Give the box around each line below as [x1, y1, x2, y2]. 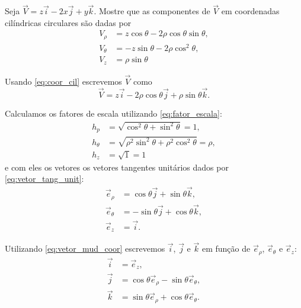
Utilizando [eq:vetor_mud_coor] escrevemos [5, 242, 165, 255]
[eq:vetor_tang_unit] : [5, 172, 84, 185]
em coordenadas [221, 5, 280, 17]
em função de [201, 242, 251, 255]
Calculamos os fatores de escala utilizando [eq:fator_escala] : [5, 107, 222, 119]
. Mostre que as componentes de [94, 5, 210, 17]
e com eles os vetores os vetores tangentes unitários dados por [5, 161, 229, 173]
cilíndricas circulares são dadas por [5, 16, 132, 28]
